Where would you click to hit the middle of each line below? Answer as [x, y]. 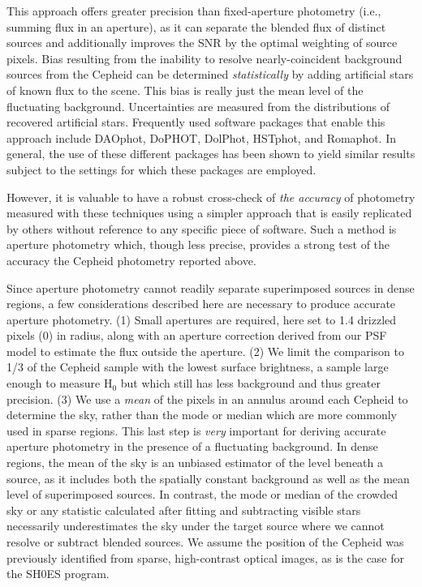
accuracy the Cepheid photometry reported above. [131, 260]
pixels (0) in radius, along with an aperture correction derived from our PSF [197, 335]
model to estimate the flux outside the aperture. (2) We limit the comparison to [205, 351]
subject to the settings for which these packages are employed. [161, 169]
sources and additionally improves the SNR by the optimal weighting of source [202, 43]
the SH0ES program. [58, 574]
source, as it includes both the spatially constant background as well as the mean [208, 478]
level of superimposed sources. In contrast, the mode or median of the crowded [202, 494]
